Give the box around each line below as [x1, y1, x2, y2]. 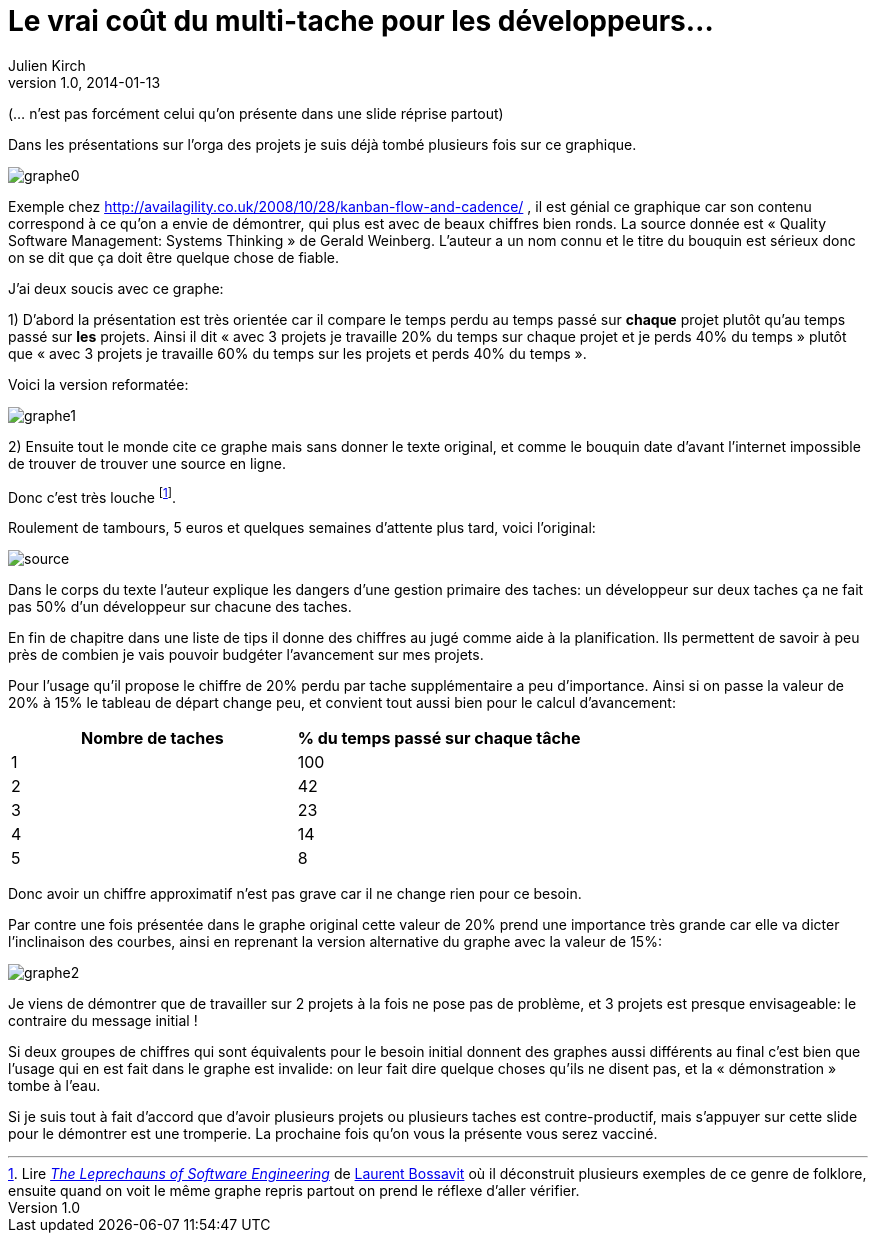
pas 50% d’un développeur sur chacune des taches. [8, 598, 352, 616]
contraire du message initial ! [8, 1012, 198, 1030]
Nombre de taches [81, 728, 224, 749]
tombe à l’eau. [8, 1077, 101, 1095]
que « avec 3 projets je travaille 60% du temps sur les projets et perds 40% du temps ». [8, 344, 587, 362]
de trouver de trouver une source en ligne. [8, 454, 286, 472]
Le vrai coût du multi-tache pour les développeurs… [8, 4, 714, 38]
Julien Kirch [8, 56, 86, 74]
